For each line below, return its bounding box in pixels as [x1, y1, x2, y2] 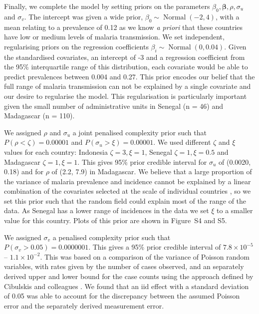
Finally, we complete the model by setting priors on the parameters [4, 1, 210, 11]
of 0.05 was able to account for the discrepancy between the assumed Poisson [4, 291, 240, 301]
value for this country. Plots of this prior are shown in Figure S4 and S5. [4, 215, 227, 226]
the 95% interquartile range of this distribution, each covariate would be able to [4, 61, 248, 72]
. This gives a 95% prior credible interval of [88, 242, 221, 252]
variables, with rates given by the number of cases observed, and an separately [4, 261, 244, 272]
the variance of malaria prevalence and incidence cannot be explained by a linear [4, 176, 251, 186]
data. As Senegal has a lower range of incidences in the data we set [4, 205, 209, 216]
